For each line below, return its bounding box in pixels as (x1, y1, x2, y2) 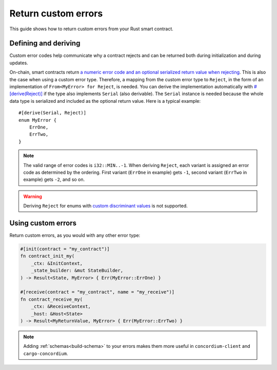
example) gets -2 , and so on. (23, 176, 85, 182)
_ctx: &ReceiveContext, (31, 304, 91, 309)
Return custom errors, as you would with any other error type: (9, 232, 141, 238)
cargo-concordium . (23, 350, 68, 357)
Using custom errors (9, 218, 77, 227)
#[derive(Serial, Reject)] (18, 110, 87, 116)
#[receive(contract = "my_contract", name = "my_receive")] (20, 289, 175, 295)
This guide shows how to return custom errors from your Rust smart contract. (9, 26, 174, 32)
